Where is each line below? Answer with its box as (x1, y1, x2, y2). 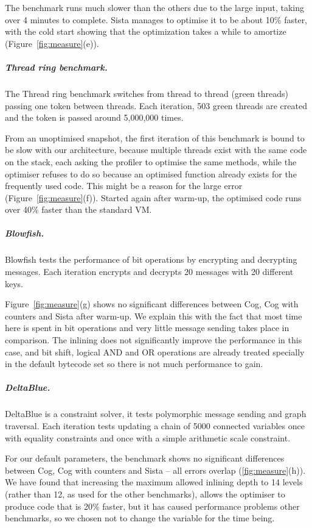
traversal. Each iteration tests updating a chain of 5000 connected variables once (5, 419, 305, 432)
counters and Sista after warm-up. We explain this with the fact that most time (5, 309, 302, 322)
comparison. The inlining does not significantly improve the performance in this (5, 334, 302, 346)
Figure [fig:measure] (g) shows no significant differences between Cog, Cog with (5, 298, 299, 310)
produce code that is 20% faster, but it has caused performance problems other (5, 499, 300, 512)
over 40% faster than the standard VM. (5, 203, 152, 216)
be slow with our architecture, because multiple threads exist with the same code (5, 143, 307, 156)
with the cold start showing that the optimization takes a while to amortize (5, 25, 286, 38)
